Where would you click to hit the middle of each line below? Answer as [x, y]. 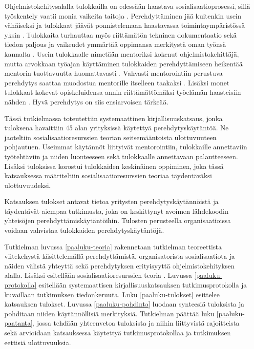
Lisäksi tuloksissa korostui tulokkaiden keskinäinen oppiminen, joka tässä [114, 166]
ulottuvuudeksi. [28, 185]
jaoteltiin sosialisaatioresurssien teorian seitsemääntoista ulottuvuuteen [111, 137]
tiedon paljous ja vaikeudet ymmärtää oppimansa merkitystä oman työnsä [115, 44]
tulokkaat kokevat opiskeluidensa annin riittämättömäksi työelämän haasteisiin [123, 92]
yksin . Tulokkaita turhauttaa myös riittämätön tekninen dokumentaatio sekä [121, 34]
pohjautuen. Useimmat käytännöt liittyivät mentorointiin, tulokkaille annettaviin [126, 147]
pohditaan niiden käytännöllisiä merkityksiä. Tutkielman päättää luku [110, 313]
